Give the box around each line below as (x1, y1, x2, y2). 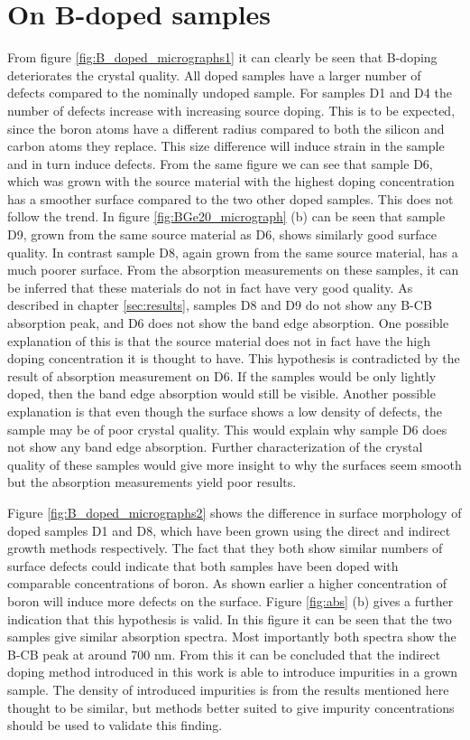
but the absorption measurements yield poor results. (7, 473, 297, 492)
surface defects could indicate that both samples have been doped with (7, 556, 399, 575)
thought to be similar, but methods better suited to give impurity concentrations (7, 698, 455, 717)
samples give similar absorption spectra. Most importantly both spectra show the (7, 627, 456, 646)
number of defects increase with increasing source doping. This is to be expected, (7, 100, 456, 119)
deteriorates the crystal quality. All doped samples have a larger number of (7, 65, 421, 84)
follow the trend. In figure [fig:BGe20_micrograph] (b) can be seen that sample (7, 207, 446, 226)
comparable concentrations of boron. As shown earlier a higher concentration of (7, 574, 447, 593)
